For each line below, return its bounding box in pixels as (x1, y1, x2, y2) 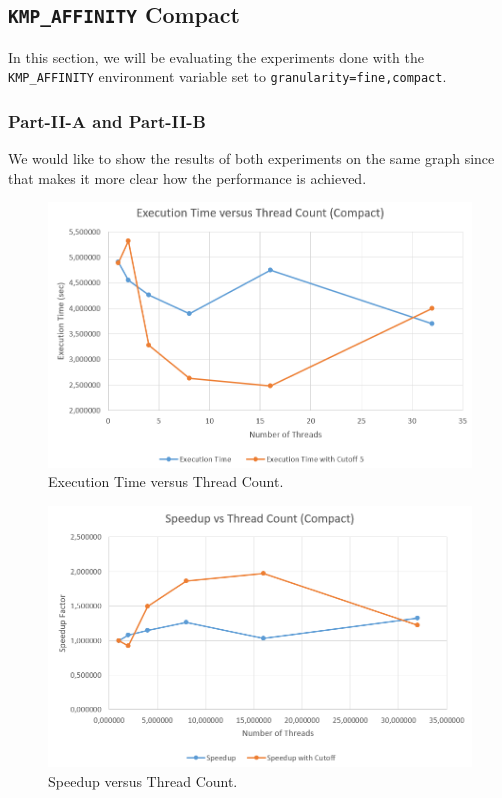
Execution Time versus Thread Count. (48, 471, 284, 492)
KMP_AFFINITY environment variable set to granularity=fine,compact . (8, 66, 447, 87)
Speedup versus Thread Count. (48, 770, 238, 791)
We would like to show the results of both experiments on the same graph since (8, 148, 495, 169)
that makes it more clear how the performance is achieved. (8, 167, 367, 188)
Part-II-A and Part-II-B (8, 108, 206, 133)
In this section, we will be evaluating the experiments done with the (8, 46, 424, 67)
